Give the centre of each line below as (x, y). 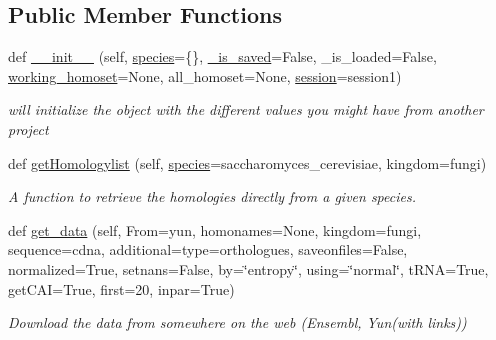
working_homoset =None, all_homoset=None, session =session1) (205, 75)
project (28, 128)
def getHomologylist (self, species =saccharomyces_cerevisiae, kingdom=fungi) (247, 162)
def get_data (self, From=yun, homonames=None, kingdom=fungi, (215, 229)
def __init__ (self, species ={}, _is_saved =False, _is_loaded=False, (222, 56)
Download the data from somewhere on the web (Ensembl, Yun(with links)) (237, 322)
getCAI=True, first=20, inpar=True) (121, 288)
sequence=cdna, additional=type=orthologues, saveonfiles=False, (208, 249)
